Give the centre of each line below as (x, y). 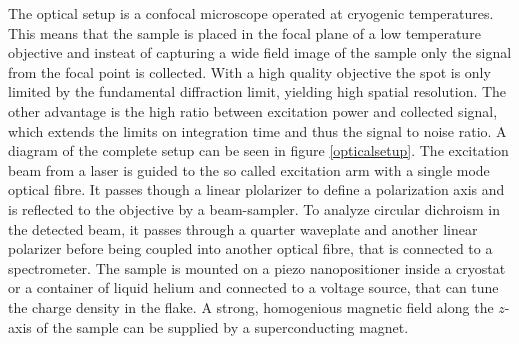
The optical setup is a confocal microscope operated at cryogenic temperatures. (251, 13)
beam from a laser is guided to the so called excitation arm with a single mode (249, 169)
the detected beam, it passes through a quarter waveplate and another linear (243, 228)
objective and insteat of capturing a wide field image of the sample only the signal (260, 52)
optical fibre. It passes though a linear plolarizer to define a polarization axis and (256, 189)
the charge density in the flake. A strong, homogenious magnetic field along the (251, 306)
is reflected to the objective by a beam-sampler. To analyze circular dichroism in (254, 208)
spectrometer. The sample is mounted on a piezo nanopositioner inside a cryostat (257, 267)
